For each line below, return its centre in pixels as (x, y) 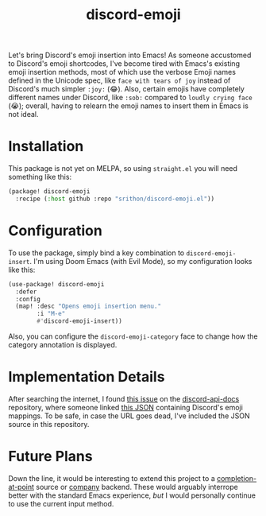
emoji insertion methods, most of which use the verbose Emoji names (122, 72)
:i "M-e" (51, 314)
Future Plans (50, 457)
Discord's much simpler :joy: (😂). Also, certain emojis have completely (126, 89)
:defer (26, 292)
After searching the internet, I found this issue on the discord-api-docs (124, 399)
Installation (46, 147)
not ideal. (23, 114)
